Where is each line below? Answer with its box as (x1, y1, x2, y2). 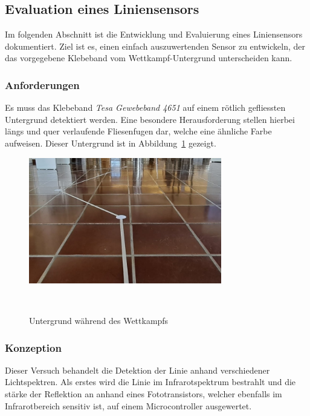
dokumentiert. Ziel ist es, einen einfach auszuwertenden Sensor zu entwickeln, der (5, 39, 306, 52)
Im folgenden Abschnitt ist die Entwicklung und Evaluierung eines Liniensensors (5, 28, 303, 41)
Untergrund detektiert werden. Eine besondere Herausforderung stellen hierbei (5, 113, 295, 125)
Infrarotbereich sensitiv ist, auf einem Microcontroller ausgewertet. (5, 399, 252, 412)
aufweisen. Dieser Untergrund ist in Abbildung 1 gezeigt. (5, 136, 216, 149)
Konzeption (5, 340, 62, 355)
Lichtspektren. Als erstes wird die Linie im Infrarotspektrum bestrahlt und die (5, 375, 296, 388)
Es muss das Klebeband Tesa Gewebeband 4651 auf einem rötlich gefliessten (5, 101, 286, 114)
